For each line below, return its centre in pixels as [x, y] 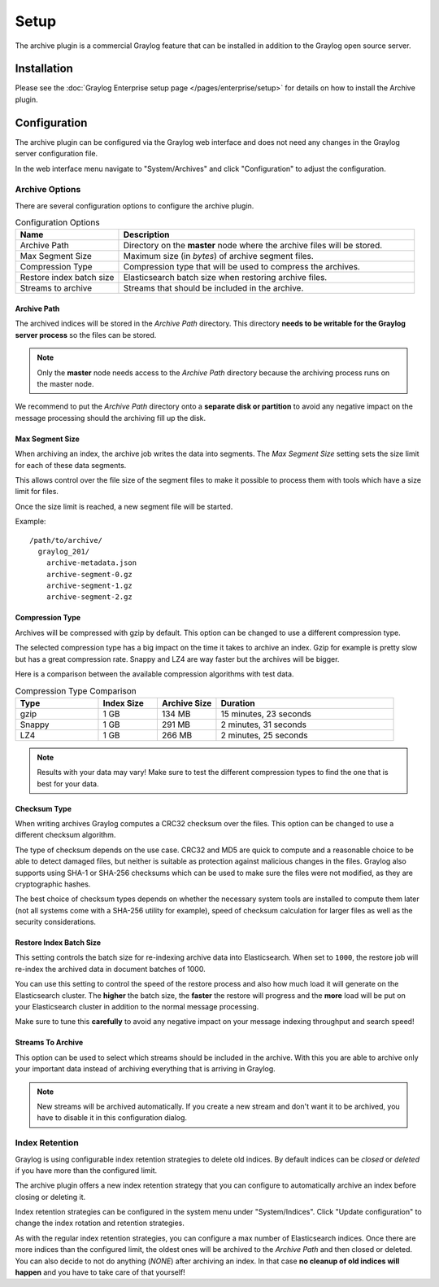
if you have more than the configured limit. [86, 1170]
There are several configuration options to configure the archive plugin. [135, 206]
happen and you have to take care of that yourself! [100, 1272]
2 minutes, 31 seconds [263, 724]
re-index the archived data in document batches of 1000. [111, 969]
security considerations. [56, 922]
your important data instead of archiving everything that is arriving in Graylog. [145, 1069]
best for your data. [68, 784]
